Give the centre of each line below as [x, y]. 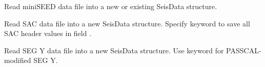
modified [18, 60]
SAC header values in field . [48, 33]
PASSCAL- [244, 50]
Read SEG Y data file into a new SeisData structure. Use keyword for [114, 50]
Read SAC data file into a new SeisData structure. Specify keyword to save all [127, 23]
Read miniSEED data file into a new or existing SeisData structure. [111, 6]
